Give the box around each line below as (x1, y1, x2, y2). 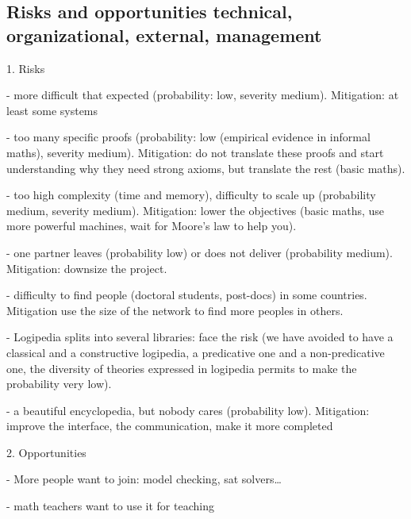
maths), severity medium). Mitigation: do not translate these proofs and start (6, 144, 384, 160)
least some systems (6, 102, 98, 118)
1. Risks (6, 60, 45, 76)
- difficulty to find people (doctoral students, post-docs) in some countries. (6, 286, 367, 303)
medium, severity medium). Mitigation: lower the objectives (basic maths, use (6, 202, 385, 218)
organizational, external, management (6, 22, 322, 47)
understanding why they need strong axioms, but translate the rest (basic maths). (6, 160, 405, 176)
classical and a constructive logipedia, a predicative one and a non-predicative (6, 344, 385, 360)
